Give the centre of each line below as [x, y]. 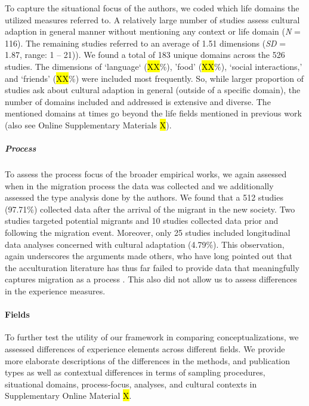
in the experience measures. [55, 291]
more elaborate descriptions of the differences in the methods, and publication [148, 360]
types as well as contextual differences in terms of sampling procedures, [135, 372]
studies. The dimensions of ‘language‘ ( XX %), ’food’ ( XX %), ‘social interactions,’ [154, 66]
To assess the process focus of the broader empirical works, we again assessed [146, 174]
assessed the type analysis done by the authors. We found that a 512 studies [144, 197]
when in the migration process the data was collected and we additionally [139, 185]
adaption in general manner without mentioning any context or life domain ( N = [153, 31]
